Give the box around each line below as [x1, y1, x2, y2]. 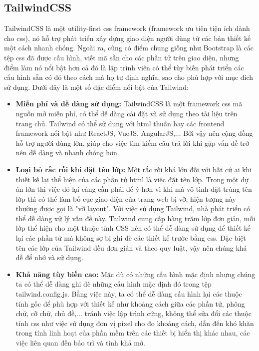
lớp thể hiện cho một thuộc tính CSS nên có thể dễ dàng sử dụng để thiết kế [15, 223, 251, 233]
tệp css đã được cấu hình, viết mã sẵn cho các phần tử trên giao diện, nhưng [4, 52, 239, 62]
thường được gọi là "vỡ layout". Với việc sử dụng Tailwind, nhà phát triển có [15, 203, 251, 214]
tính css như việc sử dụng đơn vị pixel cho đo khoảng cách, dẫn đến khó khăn [15, 318, 254, 328]
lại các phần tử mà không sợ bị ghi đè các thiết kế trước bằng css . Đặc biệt [15, 233, 247, 243]
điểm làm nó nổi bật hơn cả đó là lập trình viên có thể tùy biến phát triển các [4, 62, 244, 72]
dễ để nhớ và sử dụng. [15, 252, 83, 263]
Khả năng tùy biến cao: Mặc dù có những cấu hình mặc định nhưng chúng [15, 269, 256, 279]
